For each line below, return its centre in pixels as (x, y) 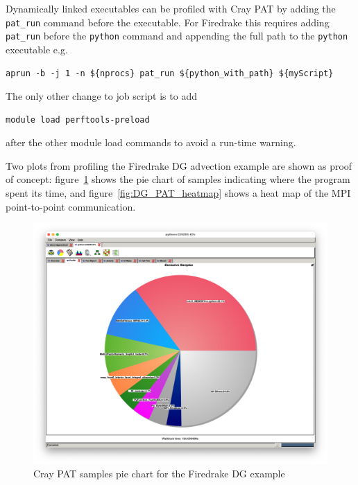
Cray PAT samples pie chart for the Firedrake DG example (159, 473)
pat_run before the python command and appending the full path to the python (177, 36)
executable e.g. (37, 49)
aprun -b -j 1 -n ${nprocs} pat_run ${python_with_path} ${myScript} (170, 73)
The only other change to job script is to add (101, 96)
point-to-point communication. (71, 206)
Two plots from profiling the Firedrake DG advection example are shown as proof (179, 165)
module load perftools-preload (78, 120)
